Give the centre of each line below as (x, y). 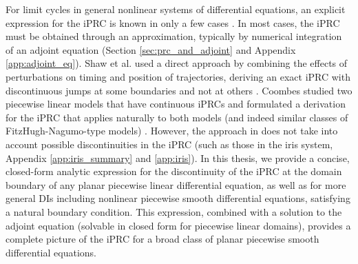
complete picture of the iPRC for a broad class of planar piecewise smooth (162, 239)
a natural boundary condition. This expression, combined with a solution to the (174, 211)
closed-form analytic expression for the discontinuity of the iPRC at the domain (174, 171)
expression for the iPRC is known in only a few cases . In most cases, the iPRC (173, 22)
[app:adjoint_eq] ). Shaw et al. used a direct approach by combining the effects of (177, 63)
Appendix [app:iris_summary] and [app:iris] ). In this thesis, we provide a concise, (178, 158)
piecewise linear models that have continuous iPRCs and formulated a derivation (176, 104)
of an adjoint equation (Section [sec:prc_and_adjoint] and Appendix (151, 49)
